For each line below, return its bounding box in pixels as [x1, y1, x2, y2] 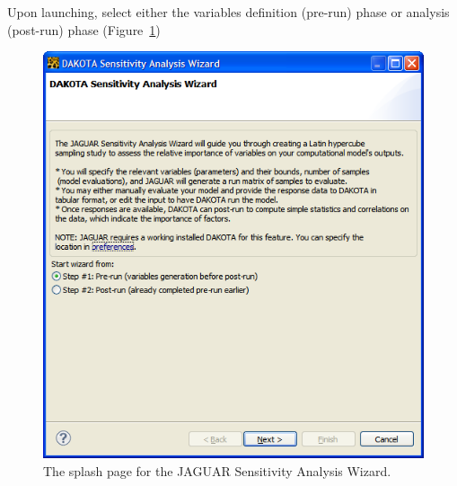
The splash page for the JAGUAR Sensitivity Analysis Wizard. [43, 461, 391, 480]
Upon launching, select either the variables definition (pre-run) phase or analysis [7, 3, 450, 21]
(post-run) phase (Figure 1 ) [7, 20, 161, 39]
